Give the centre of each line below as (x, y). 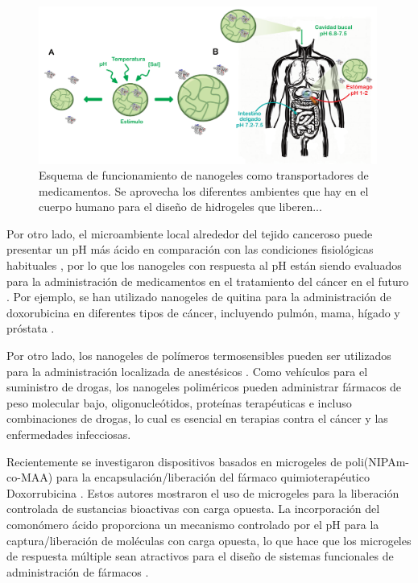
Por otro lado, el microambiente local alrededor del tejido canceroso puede (190, 233)
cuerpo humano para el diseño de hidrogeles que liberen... (180, 207)
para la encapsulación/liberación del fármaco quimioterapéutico (213, 477)
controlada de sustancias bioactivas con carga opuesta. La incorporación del (193, 509)
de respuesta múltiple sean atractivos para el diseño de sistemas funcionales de (200, 556)
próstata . (31, 328)
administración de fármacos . (78, 571)
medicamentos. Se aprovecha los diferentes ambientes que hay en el (204, 190)
